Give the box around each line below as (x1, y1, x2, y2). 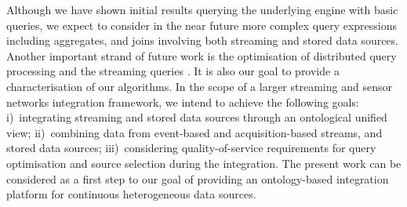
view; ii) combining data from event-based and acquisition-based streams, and (6, 124, 383, 140)
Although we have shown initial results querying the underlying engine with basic (6, 2, 398, 17)
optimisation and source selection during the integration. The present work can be (6, 154, 402, 171)
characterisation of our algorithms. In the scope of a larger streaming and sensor (6, 78, 392, 94)
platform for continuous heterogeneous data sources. (6, 186, 256, 202)
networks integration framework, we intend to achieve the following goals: (6, 93, 359, 110)
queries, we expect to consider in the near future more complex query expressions (6, 16, 398, 33)
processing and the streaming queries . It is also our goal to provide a (6, 63, 340, 79)
